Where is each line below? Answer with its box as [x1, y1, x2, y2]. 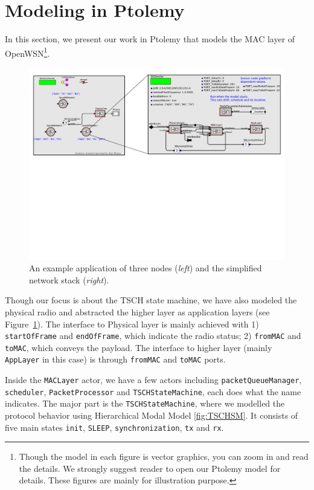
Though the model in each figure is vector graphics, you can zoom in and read [19, 450, 309, 463]
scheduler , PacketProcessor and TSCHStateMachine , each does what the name [5, 385, 301, 398]
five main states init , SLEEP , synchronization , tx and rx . [5, 421, 224, 433]
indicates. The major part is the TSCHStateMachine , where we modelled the [5, 397, 285, 410]
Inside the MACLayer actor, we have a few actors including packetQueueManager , [5, 373, 302, 386]
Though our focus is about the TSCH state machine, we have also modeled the [5, 294, 297, 306]
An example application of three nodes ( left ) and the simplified [29, 262, 262, 274]
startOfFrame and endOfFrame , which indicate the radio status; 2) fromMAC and [5, 329, 301, 342]
